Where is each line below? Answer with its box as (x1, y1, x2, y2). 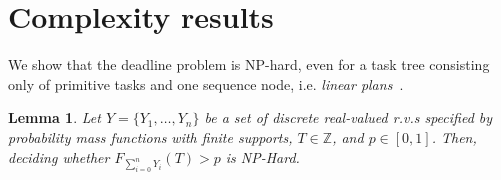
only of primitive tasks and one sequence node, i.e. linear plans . (8, 73, 404, 94)
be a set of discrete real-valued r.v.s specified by (204, 107, 493, 128)
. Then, (431, 126, 477, 147)
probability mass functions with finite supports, (8, 126, 293, 147)
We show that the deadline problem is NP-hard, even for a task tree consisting (8, 54, 490, 75)
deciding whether (8, 146, 110, 167)
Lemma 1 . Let (8, 107, 101, 128)
